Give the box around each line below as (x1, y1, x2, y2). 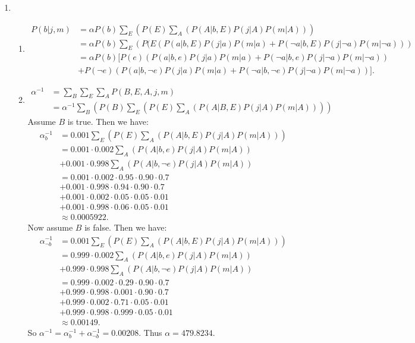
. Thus (139, 326, 162, 339)
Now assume (27, 221, 73, 233)
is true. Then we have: (67, 115, 149, 128)
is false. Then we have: (84, 221, 167, 233)
